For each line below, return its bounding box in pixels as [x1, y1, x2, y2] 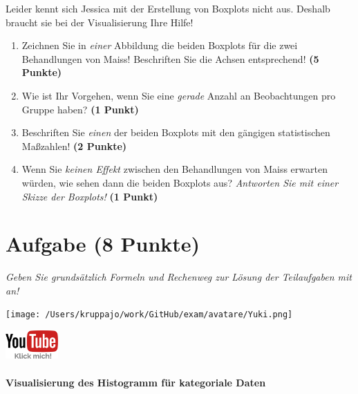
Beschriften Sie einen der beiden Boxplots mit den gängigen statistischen [21, 125, 330, 140]
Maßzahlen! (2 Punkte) [21, 138, 127, 153]
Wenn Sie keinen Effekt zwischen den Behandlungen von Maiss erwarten [21, 162, 328, 176]
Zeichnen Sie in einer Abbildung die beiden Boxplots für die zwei [21, 38, 298, 53]
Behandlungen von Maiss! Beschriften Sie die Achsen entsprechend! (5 [21, 51, 319, 66]
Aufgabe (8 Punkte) [6, 229, 200, 258]
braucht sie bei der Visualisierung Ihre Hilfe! [6, 15, 194, 29]
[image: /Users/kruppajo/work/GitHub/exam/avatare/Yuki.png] [6, 310, 293, 320]
